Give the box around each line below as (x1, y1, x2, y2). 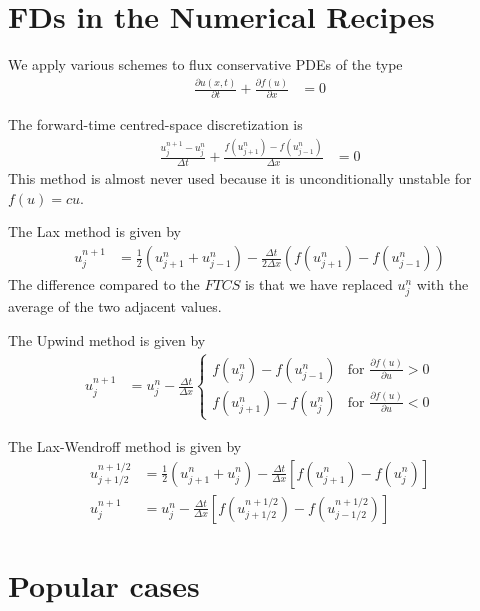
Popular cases (8, 564, 200, 605)
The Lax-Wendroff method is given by (8, 435, 242, 456)
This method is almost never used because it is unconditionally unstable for (8, 168, 472, 189)
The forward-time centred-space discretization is (8, 114, 303, 135)
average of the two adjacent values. (8, 296, 222, 317)
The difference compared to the (8, 274, 200, 295)
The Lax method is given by (8, 221, 181, 242)
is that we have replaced (244, 274, 393, 295)
